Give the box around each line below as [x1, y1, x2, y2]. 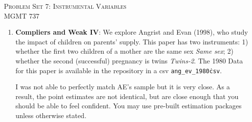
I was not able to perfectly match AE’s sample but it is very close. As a [15, 81, 230, 92]
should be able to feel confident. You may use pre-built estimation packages [15, 101, 242, 111]
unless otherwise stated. [15, 110, 86, 120]
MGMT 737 [4, 10, 40, 20]
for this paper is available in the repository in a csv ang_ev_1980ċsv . [15, 65, 222, 75]
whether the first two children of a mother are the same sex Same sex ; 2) [15, 46, 234, 56]
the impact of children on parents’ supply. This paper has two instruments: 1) [15, 36, 249, 46]
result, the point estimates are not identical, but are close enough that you [15, 91, 239, 101]
